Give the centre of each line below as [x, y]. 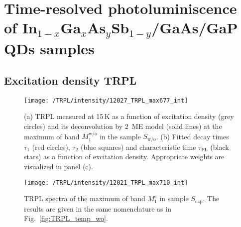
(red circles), [51, 147]
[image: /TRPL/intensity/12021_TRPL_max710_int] [106, 182]
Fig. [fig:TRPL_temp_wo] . [66, 218]
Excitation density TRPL [70, 80]
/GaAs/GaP [195, 28]
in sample [174, 198]
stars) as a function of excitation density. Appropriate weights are [124, 157]
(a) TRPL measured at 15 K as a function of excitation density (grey [129, 116]
